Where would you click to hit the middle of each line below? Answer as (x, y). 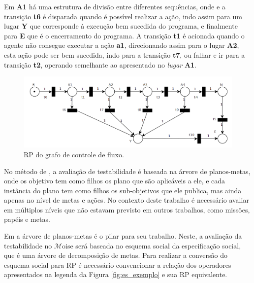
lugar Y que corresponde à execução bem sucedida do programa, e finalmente (121, 26)
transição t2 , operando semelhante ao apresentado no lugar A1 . (100, 64)
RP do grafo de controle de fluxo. (74, 154)
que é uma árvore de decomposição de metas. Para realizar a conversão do (116, 255)
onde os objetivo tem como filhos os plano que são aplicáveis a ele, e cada (115, 181)
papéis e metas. (27, 219)
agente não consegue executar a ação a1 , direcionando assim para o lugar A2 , (122, 45)
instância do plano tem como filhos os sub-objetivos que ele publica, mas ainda (123, 190)
